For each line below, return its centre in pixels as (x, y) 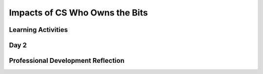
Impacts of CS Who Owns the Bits (78, 13)
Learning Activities (38, 30)
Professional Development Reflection (67, 61)
